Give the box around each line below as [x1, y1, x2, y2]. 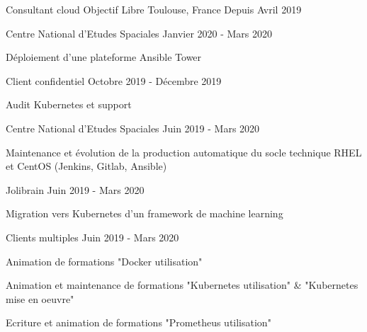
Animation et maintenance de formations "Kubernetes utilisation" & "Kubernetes [6, 277, 358, 292]
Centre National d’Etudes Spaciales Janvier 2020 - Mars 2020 [6, 25, 273, 40]
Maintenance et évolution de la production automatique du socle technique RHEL [6, 144, 362, 159]
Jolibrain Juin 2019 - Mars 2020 [6, 182, 145, 197]
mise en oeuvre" [6, 291, 74, 306]
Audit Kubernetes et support [6, 97, 132, 112]
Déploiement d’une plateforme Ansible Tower [6, 50, 202, 64]
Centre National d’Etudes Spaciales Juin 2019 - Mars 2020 [6, 120, 260, 135]
